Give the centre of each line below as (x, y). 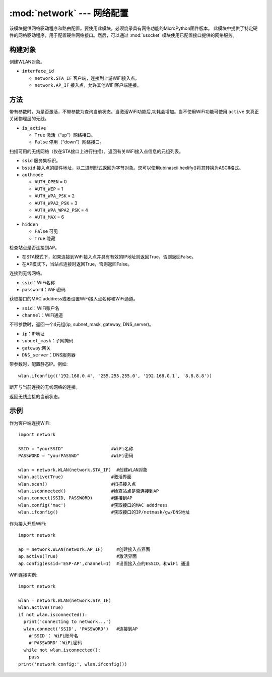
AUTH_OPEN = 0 (51, 182)
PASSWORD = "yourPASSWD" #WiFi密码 (76, 456)
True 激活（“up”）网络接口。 (65, 135)
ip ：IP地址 (33, 334)
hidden (30, 224)
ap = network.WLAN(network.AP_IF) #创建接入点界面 (84, 549)
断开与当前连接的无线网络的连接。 (45, 387)
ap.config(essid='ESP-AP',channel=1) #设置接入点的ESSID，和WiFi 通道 (104, 563)
